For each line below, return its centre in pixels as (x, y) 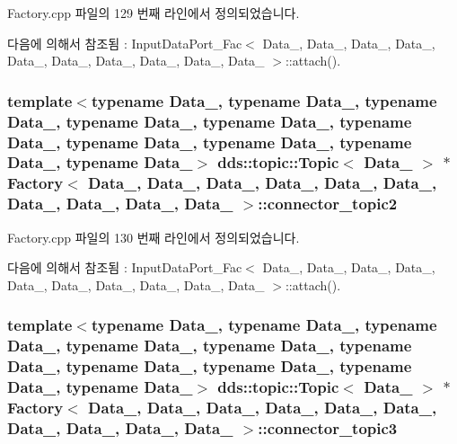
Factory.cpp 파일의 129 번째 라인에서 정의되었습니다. (154, 13)
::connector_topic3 (328, 427)
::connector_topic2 (328, 204)
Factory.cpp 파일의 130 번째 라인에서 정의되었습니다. (154, 237)
